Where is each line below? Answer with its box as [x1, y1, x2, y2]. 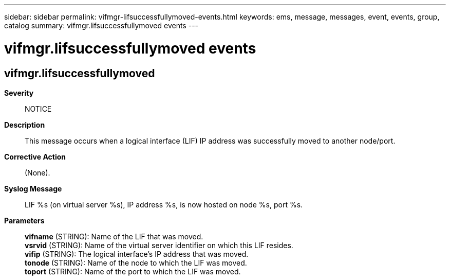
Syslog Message [4, 184, 62, 193]
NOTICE [25, 104, 52, 113]
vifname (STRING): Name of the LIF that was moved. [25, 232, 203, 241]
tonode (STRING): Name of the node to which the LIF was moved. [25, 258, 247, 267]
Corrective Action [4, 152, 66, 161]
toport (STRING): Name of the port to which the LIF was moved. [25, 267, 241, 276]
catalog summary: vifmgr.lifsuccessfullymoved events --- [4, 21, 199, 30]
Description [4, 120, 45, 129]
